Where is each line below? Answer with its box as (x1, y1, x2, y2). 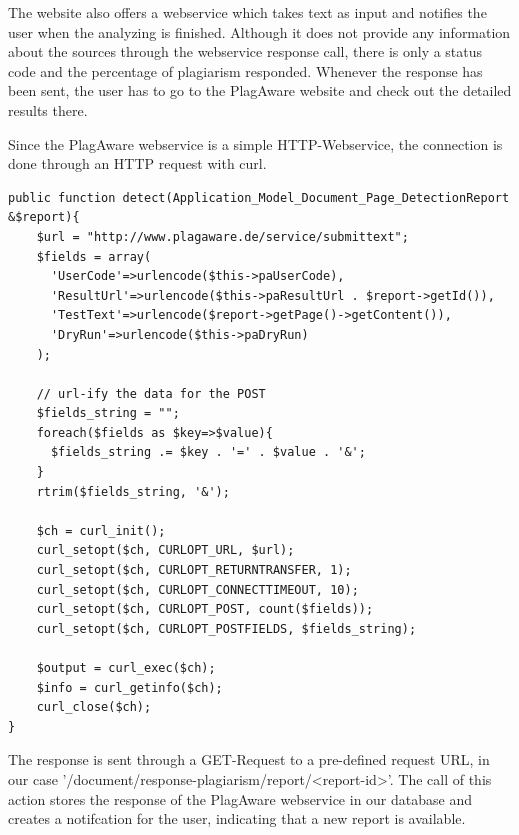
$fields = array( (36, 249, 152, 264)
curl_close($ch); (36, 700, 152, 715)
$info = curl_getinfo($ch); (36, 680, 223, 695)
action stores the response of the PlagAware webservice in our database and (8, 788, 472, 809)
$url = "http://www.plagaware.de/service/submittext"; (36, 229, 409, 244)
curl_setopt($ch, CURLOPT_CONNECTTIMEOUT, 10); (36, 582, 359, 597)
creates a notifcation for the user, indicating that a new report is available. (8, 808, 466, 829)
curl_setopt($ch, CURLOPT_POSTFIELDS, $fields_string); (36, 621, 417, 636)
